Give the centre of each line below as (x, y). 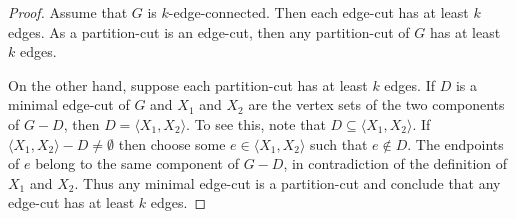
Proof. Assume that (68, 12)
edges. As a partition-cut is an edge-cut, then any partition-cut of (209, 31)
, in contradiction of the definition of (395, 163)
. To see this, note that (256, 123)
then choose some (172, 143)
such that (339, 143)
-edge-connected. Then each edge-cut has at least (318, 12)
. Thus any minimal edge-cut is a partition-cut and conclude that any (287, 182)
